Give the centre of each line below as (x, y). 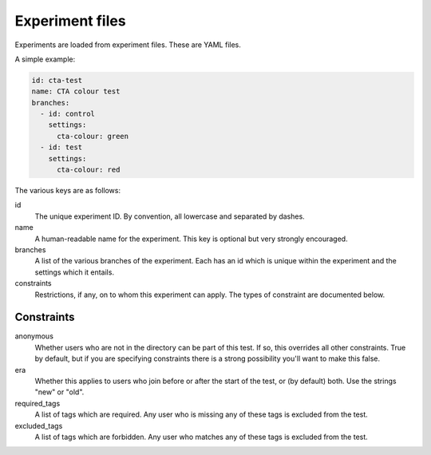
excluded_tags (39, 425)
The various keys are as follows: (68, 191)
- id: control (68, 114)
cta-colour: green (93, 136)
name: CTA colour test (76, 91)
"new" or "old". (59, 392)
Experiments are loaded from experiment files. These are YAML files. (128, 45)
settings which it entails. (75, 272)
